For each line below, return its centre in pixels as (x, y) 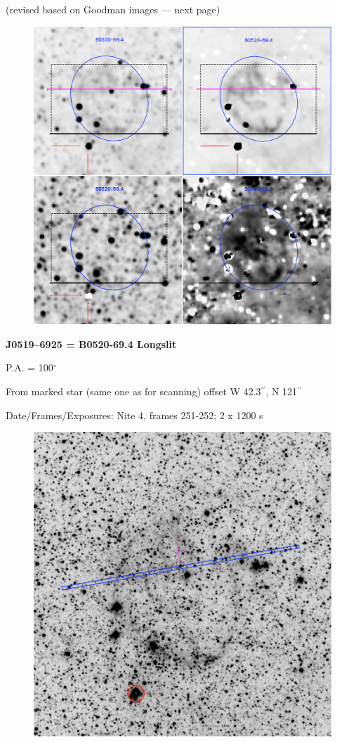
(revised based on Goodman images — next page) (113, 9)
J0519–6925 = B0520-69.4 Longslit (91, 344)
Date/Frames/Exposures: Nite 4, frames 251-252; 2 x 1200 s (134, 415)
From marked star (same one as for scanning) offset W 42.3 (133, 391)
